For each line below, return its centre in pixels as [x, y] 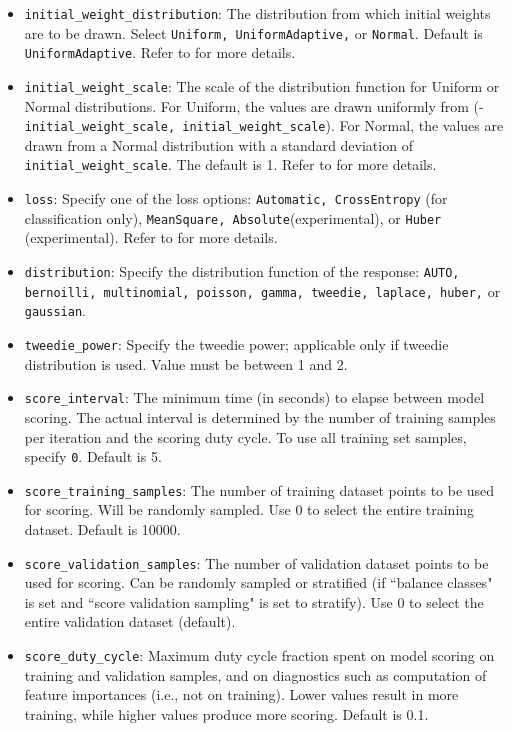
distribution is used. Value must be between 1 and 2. [186, 363]
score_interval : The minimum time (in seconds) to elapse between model [254, 397]
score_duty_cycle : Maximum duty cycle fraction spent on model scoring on [259, 655]
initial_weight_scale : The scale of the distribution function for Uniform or [262, 85]
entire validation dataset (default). [130, 621]
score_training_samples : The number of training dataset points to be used [259, 489]
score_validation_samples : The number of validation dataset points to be [256, 562]
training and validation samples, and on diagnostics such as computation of [255, 674]
